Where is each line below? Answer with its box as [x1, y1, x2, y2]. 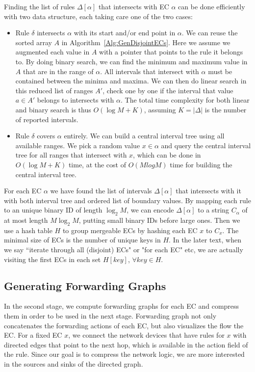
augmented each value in [15, 47, 90, 57]
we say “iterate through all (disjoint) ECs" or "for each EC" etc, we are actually [4, 244, 243, 255]
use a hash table [4, 225, 52, 235]
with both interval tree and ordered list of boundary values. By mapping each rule [4, 195, 251, 205]
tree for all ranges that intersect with [15, 150, 127, 160]
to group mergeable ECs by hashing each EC [62, 225, 198, 235]
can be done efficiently [178, 1, 245, 11]
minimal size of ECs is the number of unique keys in [4, 235, 161, 245]
